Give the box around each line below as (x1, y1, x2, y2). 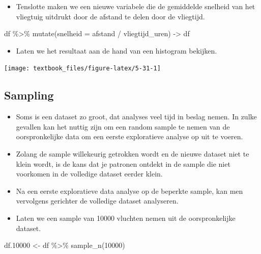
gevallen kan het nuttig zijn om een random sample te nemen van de (16, 121, 230, 132)
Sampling (4, 87, 54, 103)
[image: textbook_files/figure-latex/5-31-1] (4, 65, 161, 72)
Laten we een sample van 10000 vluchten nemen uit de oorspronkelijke (16, 212, 236, 223)
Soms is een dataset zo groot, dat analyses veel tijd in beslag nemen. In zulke (16, 111, 257, 122)
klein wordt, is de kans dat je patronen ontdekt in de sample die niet (16, 158, 230, 169)
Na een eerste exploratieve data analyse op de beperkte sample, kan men (16, 185, 243, 196)
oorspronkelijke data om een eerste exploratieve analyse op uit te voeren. (16, 131, 243, 142)
